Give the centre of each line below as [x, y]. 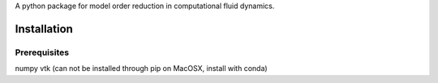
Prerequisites [42, 52]
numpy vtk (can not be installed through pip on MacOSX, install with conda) [141, 68]
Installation [44, 29]
